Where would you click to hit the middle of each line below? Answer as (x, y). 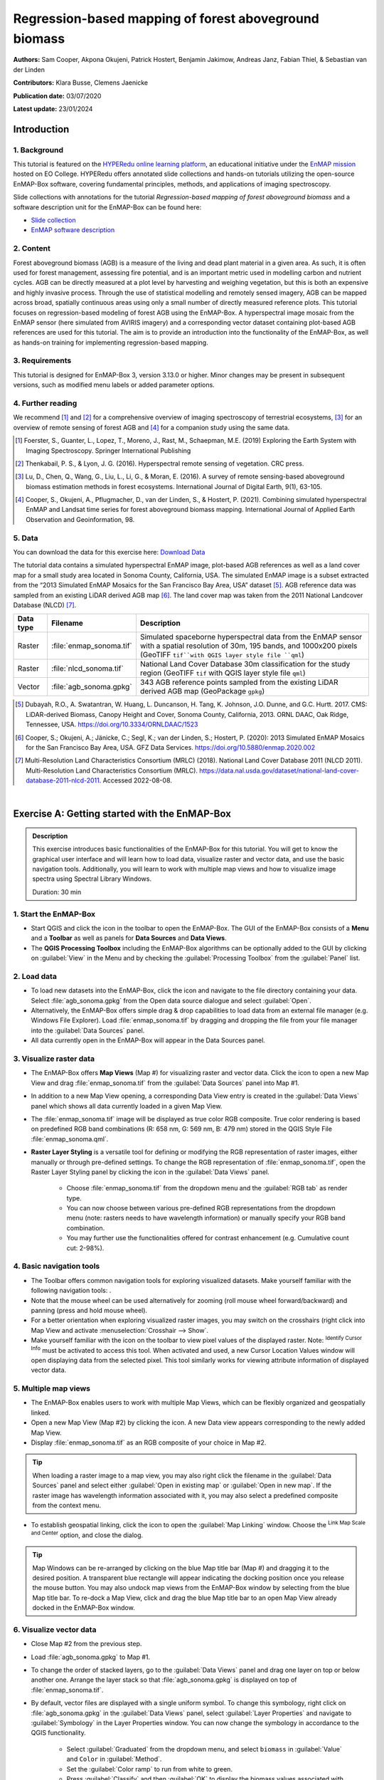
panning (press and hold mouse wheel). (89, 1310)
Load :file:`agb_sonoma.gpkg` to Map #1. (91, 1657)
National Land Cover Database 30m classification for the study (245, 664)
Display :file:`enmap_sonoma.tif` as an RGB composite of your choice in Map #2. (149, 1443)
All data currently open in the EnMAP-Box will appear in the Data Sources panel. (148, 1040)
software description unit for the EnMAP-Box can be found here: (107, 207)
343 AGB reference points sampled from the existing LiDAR (239, 682)
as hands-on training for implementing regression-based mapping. (111, 342)
